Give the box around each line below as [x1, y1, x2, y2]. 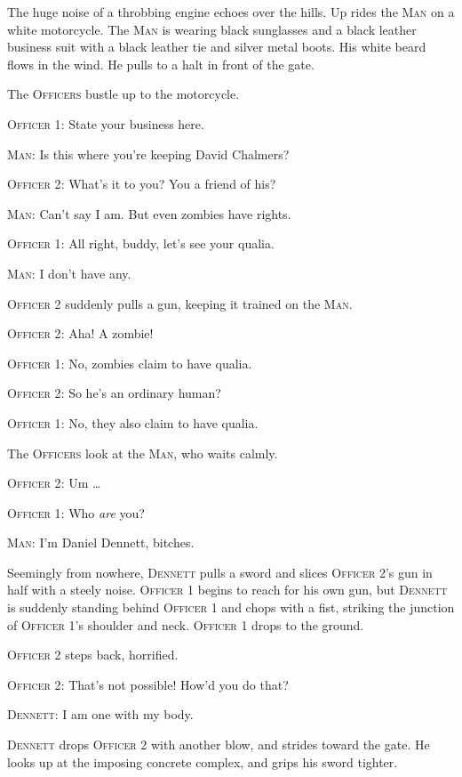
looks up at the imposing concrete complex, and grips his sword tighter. [7, 752, 398, 771]
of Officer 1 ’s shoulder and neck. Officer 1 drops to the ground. [7, 615, 364, 634]
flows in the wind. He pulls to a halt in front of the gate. [7, 54, 315, 73]
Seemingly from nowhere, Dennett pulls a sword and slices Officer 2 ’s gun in [7, 563, 433, 581]
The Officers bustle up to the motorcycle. [7, 85, 240, 103]
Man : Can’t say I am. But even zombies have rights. [7, 204, 291, 223]
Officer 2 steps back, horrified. [7, 645, 179, 664]
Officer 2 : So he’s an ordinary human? [7, 384, 221, 402]
